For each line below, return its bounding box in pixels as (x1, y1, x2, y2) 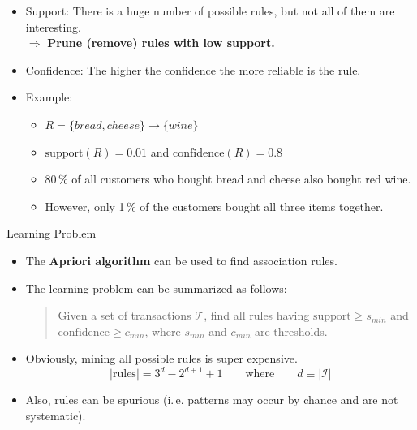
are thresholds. (254, 322, 328, 339)
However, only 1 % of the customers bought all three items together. (45, 197, 384, 214)
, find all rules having (204, 307, 310, 324)
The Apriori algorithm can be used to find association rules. (25, 252, 337, 269)
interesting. (25, 18, 81, 35)
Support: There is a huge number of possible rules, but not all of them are (25, 2, 395, 19)
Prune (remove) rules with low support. (47, 34, 275, 51)
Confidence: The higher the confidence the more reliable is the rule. (25, 61, 361, 78)
